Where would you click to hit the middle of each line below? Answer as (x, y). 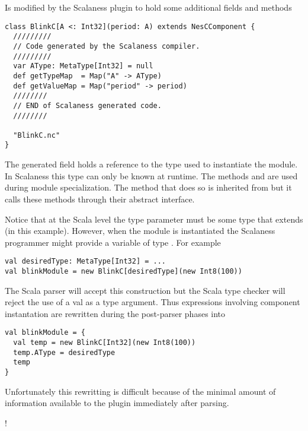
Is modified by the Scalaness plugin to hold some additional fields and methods (148, 7)
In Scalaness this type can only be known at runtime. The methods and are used (151, 175)
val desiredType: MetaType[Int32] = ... (86, 262)
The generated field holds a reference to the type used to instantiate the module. (151, 164)
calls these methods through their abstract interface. (100, 199)
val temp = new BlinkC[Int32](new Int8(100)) (105, 343)
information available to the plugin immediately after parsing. (117, 403)
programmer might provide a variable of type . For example (113, 242)
